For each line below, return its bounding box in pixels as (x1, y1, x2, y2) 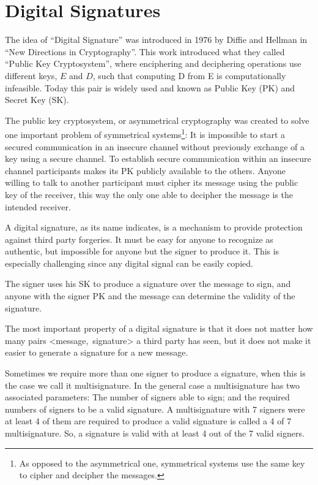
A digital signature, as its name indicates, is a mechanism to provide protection (5, 221, 303, 234)
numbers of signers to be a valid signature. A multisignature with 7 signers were (5, 402, 305, 415)
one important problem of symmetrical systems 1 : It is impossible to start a (5, 126, 286, 140)
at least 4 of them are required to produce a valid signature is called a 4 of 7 (5, 414, 292, 427)
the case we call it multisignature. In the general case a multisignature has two (5, 378, 300, 391)
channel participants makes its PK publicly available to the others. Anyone (5, 164, 286, 177)
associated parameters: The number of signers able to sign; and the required (5, 391, 290, 403)
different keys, (5, 69, 57, 82)
